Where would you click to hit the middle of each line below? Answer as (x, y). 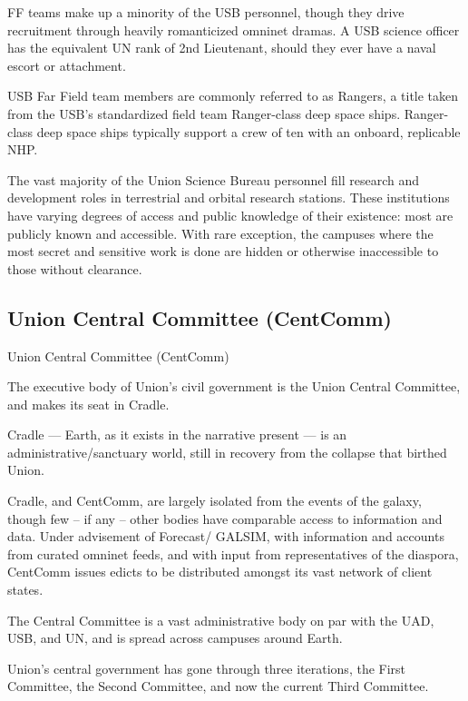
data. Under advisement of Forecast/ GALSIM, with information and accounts (226, 536)
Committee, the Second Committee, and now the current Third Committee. (218, 686)
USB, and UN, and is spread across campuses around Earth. (175, 638)
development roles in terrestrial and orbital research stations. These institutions (229, 197)
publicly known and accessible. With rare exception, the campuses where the (220, 233)
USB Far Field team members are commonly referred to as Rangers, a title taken (233, 96)
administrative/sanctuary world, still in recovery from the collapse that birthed (227, 452)
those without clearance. (75, 268)
